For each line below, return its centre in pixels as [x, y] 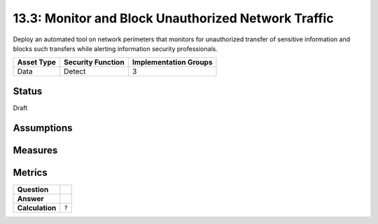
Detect [75, 71]
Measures [35, 150]
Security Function [94, 62]
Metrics [30, 173]
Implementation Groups [172, 62]
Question [33, 189]
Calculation [37, 208]
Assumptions [43, 128]
